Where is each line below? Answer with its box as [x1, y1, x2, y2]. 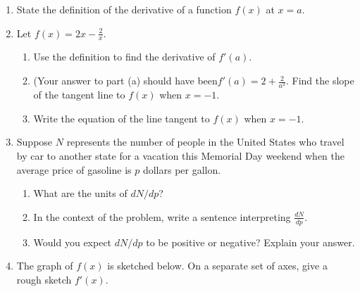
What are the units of [33, 186, 128, 201]
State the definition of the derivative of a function [16, 2, 232, 16]
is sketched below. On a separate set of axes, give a [107, 258, 328, 273]
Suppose [16, 134, 53, 149]
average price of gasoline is [16, 162, 132, 177]
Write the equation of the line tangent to [33, 110, 210, 125]
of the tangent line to [33, 87, 125, 102]
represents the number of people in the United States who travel [66, 134, 345, 149]
